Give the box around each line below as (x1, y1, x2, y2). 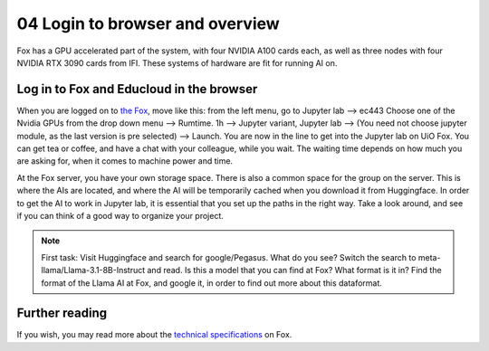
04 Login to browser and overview (16, 14, 280, 33)
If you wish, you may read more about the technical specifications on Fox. (16, 329, 292, 340)
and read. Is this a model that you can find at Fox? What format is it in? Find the (147, 265, 443, 276)
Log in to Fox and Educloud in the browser (16, 81, 258, 97)
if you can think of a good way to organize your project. (16, 210, 224, 221)
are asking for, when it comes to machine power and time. (16, 156, 234, 166)
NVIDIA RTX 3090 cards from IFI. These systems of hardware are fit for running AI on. (16, 57, 338, 68)
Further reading (16, 306, 108, 321)
